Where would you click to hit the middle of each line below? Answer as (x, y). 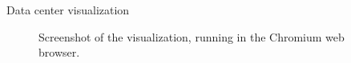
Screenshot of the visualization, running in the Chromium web (192, 36)
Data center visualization (68, 10)
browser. (59, 52)
